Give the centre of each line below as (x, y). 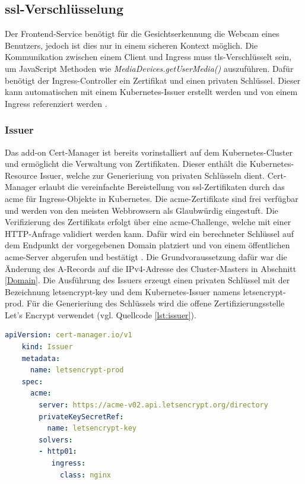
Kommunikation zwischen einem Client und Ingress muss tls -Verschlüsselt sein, (148, 57)
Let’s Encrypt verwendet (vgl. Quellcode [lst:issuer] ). (101, 314)
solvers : (56, 440)
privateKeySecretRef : (81, 417)
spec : (32, 382)
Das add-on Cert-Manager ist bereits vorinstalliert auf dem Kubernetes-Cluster (149, 152)
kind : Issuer (47, 347)
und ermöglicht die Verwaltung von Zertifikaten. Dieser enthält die (126, 164)
